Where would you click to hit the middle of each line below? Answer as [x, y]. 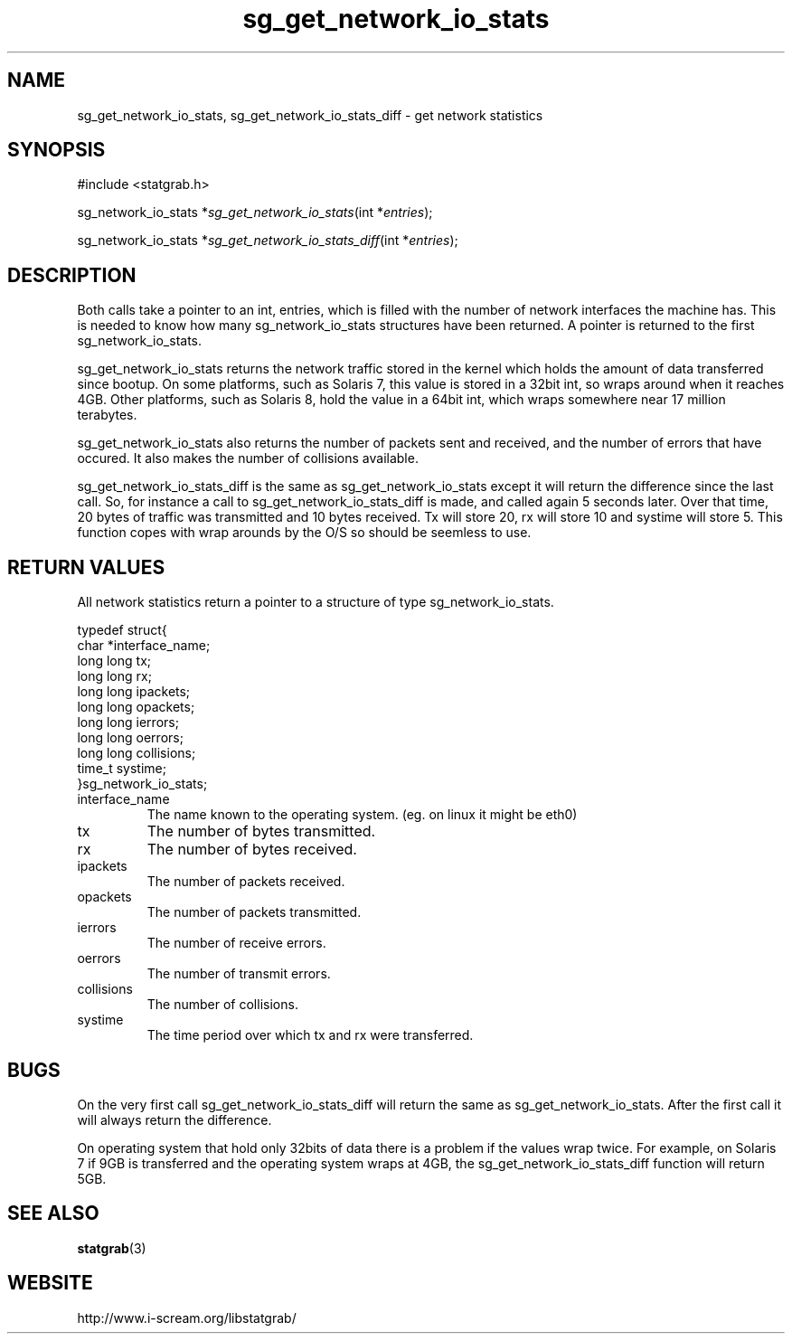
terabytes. [107, 415]
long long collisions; [137, 753]
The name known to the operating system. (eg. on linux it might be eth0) [362, 815]
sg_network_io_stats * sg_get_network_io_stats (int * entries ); [255, 212]
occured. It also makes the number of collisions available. [248, 458]
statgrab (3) [112, 1248]
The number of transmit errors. [239, 974]
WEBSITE [50, 1283]
